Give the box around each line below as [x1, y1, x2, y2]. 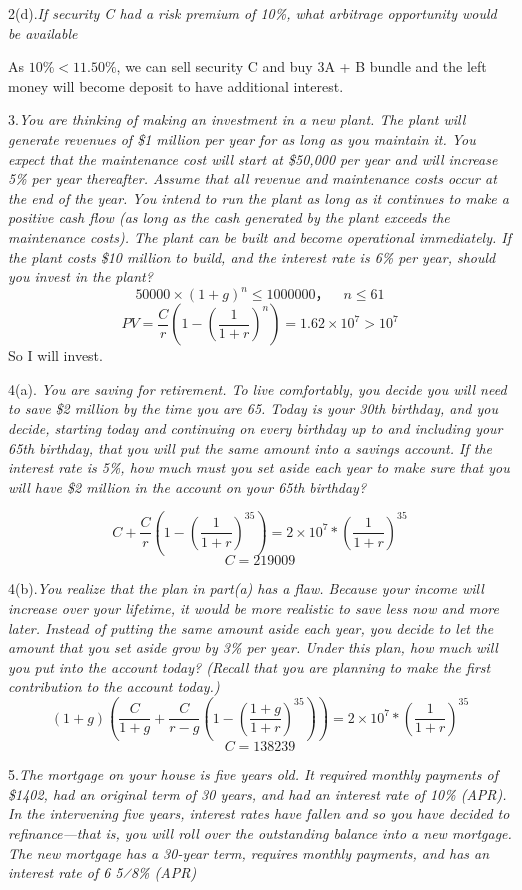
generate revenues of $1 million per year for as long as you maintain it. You [8, 128, 476, 149]
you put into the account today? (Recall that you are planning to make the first [8, 656, 491, 677]
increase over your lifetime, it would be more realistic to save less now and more [8, 598, 499, 619]
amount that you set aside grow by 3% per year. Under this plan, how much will [8, 637, 498, 658]
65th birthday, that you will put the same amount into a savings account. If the [8, 437, 492, 458]
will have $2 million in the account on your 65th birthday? [8, 476, 367, 497]
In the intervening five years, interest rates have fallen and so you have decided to [8, 803, 510, 824]
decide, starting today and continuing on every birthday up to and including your [8, 418, 503, 438]
